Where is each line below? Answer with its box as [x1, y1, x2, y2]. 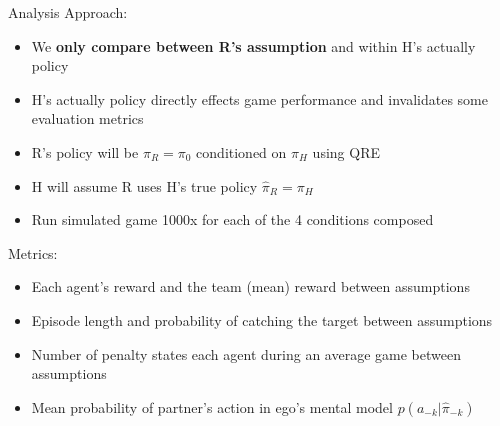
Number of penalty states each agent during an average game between [31, 343, 461, 364]
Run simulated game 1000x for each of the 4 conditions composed [31, 209, 434, 230]
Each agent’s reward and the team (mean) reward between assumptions [31, 276, 470, 297]
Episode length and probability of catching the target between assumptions [31, 309, 493, 330]
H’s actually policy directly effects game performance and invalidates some [31, 88, 488, 109]
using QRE [312, 141, 380, 162]
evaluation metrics [31, 108, 144, 129]
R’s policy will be [31, 141, 139, 162]
